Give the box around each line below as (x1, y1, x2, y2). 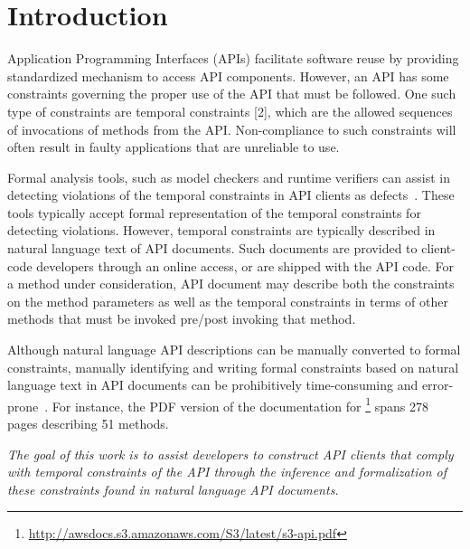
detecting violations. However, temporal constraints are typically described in (7, 221, 436, 240)
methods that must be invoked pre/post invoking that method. (7, 309, 356, 328)
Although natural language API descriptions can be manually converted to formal (7, 340, 461, 359)
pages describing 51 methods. (7, 414, 169, 433)
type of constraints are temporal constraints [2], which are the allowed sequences (7, 101, 453, 120)
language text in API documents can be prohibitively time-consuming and (7, 375, 418, 394)
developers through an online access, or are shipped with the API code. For (36, 256, 455, 275)
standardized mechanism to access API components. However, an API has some (7, 66, 449, 85)
